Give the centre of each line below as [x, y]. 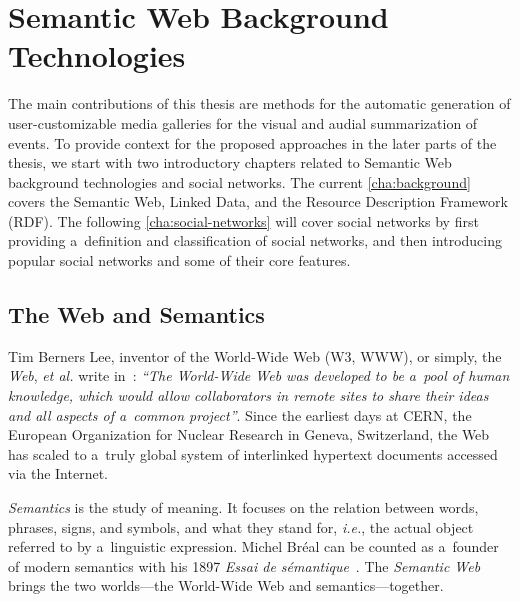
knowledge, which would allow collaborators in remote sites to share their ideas [248, 395]
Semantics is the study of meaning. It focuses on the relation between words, [243, 507]
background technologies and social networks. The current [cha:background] [239, 181]
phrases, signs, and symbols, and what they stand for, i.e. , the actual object [241, 526]
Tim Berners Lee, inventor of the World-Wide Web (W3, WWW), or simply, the [255, 355]
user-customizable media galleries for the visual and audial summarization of [243, 122]
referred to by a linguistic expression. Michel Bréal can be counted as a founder [253, 546]
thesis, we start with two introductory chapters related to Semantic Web [230, 162]
